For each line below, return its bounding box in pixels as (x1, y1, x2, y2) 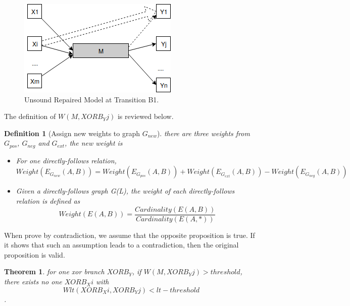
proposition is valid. (4, 249, 65, 260)
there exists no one (4, 276, 62, 287)
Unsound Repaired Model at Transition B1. (24, 94, 159, 104)
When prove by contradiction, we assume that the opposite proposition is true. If (4, 229, 255, 240)
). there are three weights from (157, 128, 250, 138)
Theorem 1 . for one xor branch (4, 266, 105, 277)
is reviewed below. (117, 111, 174, 121)
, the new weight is (65, 138, 123, 148)
